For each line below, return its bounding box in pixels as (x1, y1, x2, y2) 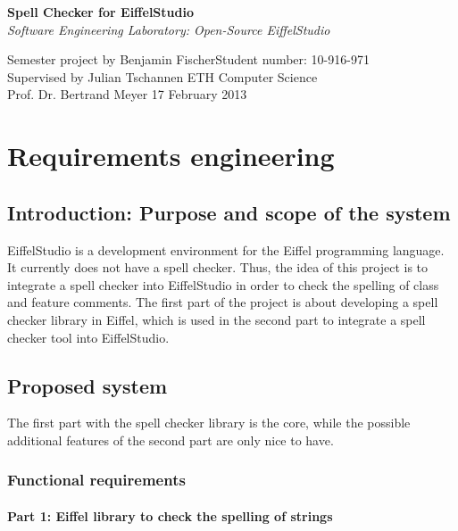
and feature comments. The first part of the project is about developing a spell (7, 293, 438, 311)
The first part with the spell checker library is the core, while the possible (7, 413, 411, 432)
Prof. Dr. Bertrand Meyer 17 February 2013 (7, 85, 247, 104)
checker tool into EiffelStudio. (7, 328, 170, 346)
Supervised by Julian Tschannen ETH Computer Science (7, 67, 318, 86)
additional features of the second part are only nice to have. (7, 430, 334, 449)
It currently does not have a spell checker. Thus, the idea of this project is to (7, 258, 429, 277)
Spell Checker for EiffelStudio (7, 3, 194, 21)
